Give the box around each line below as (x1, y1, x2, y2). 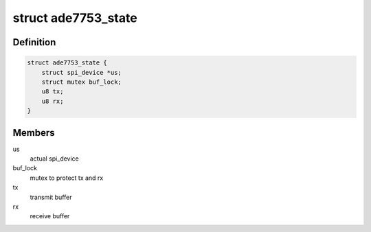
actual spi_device (30, 154, 79, 163)
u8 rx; (41, 97, 64, 105)
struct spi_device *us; (41, 69, 122, 76)
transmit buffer (30, 193, 72, 201)
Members (12, 127, 55, 139)
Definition (12, 36, 56, 48)
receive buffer (30, 212, 70, 220)
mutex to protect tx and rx (30, 174, 104, 182)
